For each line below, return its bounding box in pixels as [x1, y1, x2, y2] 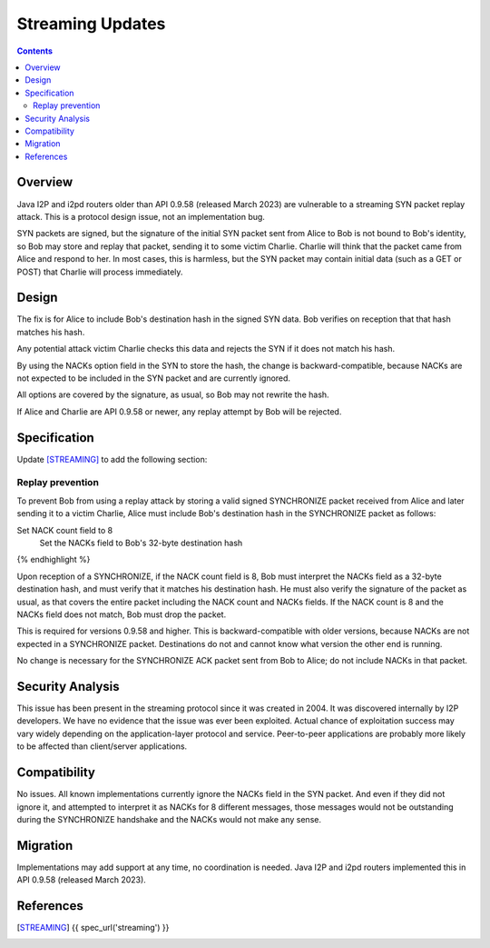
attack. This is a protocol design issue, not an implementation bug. [16, 211, 265, 222]
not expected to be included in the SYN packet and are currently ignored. [16, 373, 290, 384]
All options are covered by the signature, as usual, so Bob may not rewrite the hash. [16, 389, 330, 400]
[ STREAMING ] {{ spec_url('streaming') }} [16, 923, 170, 933]
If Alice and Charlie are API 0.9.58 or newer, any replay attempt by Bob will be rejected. [16, 405, 342, 417]
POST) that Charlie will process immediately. [16, 266, 183, 277]
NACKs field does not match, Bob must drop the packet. [16, 609, 227, 620]
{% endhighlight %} [16, 554, 91, 565]
